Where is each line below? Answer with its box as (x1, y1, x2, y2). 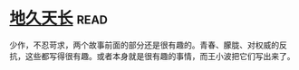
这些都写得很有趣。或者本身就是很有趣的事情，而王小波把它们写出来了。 (24, 50, 295, 61)
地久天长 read (9, 8, 109, 29)
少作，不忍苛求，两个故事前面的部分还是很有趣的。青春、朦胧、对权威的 (9, 39, 279, 50)
